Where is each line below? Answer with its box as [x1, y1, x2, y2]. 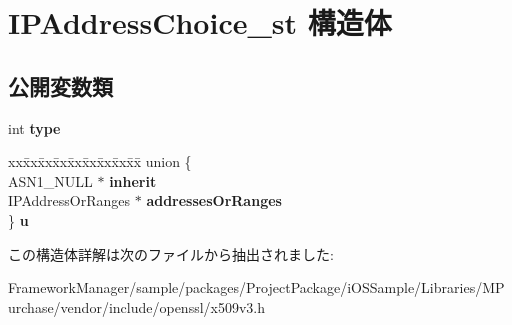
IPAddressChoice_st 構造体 [8, 2, 392, 43]
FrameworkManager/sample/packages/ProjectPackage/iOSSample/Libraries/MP [8, 277, 505, 298]
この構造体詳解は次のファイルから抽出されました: [8, 243, 334, 264]
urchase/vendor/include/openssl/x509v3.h [8, 296, 266, 317]
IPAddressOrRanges [8, 190, 131, 211]
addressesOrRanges [146, 190, 282, 211]
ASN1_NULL [8, 170, 93, 191]
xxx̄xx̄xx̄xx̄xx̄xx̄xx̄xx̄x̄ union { [8, 151, 192, 172]
